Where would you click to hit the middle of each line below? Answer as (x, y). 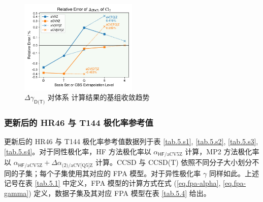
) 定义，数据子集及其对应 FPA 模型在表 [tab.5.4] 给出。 (120, 193)
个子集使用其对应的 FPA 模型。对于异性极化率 (124, 173)
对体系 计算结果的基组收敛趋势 (98, 97)
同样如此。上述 (234, 173)
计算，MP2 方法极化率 (222, 151)
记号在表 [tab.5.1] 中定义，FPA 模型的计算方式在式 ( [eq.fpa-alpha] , (112, 183)
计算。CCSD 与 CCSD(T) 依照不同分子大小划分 (174, 162)
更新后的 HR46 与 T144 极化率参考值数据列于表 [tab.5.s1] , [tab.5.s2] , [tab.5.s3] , (131, 141)
